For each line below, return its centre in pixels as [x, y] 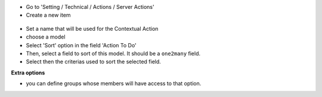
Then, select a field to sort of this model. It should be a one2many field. [113, 53]
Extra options [28, 72]
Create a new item [48, 15]
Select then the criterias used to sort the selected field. [93, 62]
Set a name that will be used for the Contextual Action [92, 28]
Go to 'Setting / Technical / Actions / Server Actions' [90, 7]
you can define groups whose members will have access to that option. [114, 83]
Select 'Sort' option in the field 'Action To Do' [81, 45]
